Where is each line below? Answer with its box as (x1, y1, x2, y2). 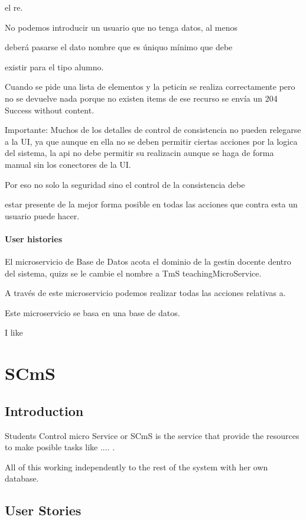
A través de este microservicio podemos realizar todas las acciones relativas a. (5, 287, 286, 299)
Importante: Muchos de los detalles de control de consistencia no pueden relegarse (5, 123, 301, 136)
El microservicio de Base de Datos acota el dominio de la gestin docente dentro (5, 255, 291, 268)
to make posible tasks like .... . (5, 441, 115, 453)
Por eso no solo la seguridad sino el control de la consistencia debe (5, 178, 245, 190)
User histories (5, 232, 63, 245)
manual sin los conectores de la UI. (5, 158, 131, 170)
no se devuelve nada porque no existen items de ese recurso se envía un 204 (5, 92, 278, 104)
